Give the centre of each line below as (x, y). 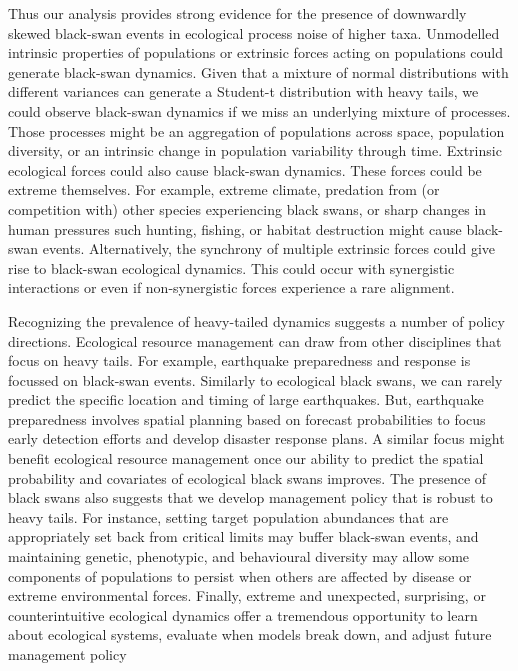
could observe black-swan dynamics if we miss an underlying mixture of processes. (259, 110)
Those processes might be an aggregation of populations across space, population (256, 130)
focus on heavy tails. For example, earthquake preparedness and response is (239, 360)
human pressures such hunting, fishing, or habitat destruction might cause (235, 228)
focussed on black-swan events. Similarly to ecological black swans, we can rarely (255, 379)
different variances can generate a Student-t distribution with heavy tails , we (243, 91)
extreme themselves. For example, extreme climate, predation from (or (224, 189)
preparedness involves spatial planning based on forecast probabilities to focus (247, 418)
